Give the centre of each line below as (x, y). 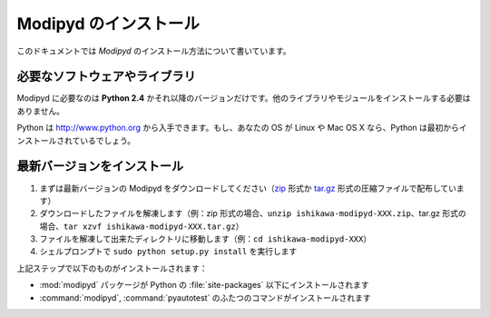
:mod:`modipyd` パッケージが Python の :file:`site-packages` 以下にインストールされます (204, 285)
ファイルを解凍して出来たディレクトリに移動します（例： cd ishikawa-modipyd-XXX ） (206, 239)
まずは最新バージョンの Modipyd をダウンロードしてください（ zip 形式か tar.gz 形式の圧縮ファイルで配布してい (248, 188)
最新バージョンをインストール (100, 167)
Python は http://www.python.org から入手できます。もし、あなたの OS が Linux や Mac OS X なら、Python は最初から (238, 128)
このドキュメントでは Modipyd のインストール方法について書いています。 (154, 51)
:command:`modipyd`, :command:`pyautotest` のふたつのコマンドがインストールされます (205, 297)
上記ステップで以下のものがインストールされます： (112, 268)
